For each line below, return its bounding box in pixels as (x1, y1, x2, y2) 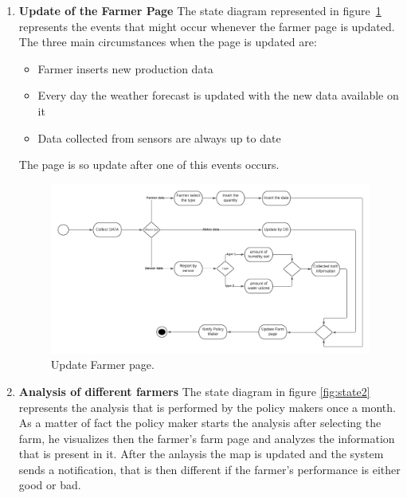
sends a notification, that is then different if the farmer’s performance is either (18, 461, 401, 477)
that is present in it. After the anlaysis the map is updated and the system (18, 445, 384, 462)
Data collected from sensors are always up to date (37, 129, 281, 146)
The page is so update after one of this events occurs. (18, 156, 280, 173)
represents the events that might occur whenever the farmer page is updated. (18, 18, 395, 34)
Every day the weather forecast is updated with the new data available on (37, 87, 399, 104)
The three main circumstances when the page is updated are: (18, 33, 317, 50)
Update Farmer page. (50, 356, 155, 373)
